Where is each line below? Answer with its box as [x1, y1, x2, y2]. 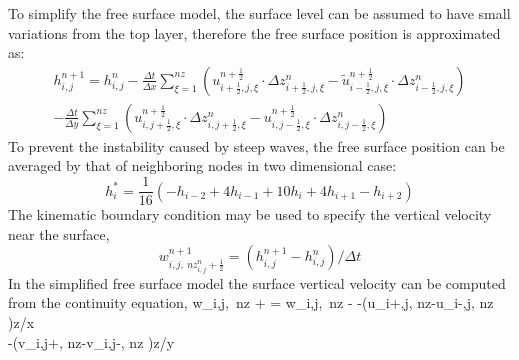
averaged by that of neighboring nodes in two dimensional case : [8, 155, 397, 176]
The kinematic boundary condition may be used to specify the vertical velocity [8, 204, 492, 225]
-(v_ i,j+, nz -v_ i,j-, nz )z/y [8, 331, 175, 352]
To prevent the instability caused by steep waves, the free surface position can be [8, 135, 505, 156]
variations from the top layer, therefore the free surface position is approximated [8, 22, 501, 43]
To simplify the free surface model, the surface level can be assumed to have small [8, 3, 511, 23]
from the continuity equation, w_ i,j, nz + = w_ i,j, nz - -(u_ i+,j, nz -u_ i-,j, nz [8, 292, 494, 313]
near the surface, [8, 223, 110, 244]
